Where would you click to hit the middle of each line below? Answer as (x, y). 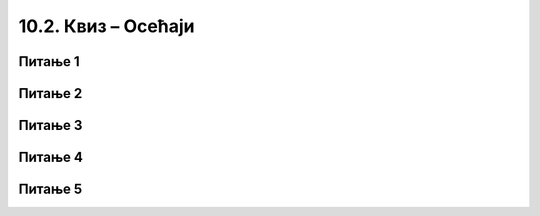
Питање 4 (51, 157)
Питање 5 (50, 189)
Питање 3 (50, 125)
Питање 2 (50, 93)
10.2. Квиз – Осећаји (106, 26)
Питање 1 (49, 61)
